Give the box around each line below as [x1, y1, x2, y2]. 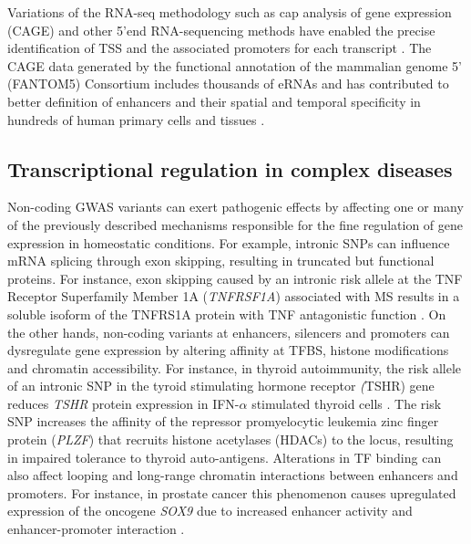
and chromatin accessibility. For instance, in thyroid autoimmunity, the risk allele [7, 358, 462, 377]
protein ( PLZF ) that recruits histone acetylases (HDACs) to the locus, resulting [7, 430, 454, 449]
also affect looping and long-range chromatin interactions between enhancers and [7, 466, 458, 485]
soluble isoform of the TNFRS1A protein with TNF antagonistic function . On [7, 304, 446, 323]
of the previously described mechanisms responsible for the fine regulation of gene [7, 214, 463, 234]
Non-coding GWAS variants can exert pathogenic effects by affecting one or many [7, 197, 464, 216]
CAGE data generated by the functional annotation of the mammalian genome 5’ [7, 56, 462, 75]
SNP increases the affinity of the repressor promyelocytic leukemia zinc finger [7, 412, 439, 431]
